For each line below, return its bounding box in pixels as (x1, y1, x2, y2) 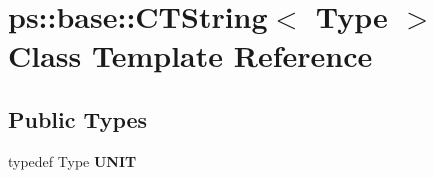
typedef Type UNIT (8, 150, 137, 171)
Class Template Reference (8, 35, 373, 76)
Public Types (8, 103, 148, 134)
